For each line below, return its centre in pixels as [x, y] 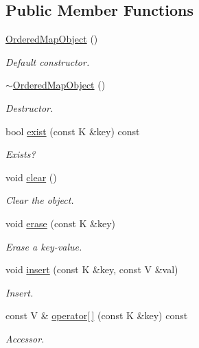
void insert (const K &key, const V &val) [92, 269]
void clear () [31, 177]
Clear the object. [40, 200]
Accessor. [25, 338]
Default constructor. [48, 61]
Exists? [21, 154]
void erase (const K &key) [61, 223]
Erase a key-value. [44, 246]
